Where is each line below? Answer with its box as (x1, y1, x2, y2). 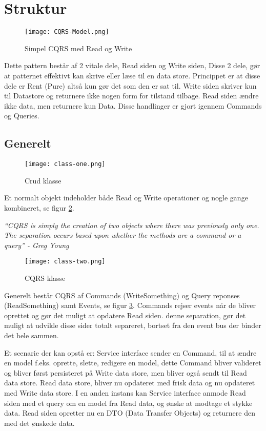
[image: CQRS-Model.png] (25, 28, 109, 36)
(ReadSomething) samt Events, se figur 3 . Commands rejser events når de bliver (4, 300, 256, 311)
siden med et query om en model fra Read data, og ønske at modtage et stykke (4, 397, 253, 408)
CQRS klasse (25, 273, 66, 283)
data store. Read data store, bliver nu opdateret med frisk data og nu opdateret (4, 377, 255, 388)
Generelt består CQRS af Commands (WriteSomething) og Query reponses (4, 290, 240, 300)
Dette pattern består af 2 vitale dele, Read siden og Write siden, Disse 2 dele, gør (4, 60, 260, 71)
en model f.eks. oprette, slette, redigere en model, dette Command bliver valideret (4, 357, 261, 368)
